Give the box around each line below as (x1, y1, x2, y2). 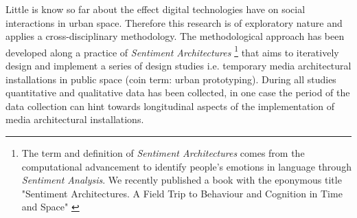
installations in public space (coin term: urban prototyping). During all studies (5, 72, 336, 86)
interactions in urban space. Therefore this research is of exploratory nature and (5, 15, 343, 30)
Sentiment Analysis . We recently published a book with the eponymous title (21, 173, 342, 187)
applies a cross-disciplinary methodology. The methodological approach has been (5, 29, 345, 43)
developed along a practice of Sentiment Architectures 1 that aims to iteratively (5, 43, 339, 59)
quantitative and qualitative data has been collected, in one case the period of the (5, 85, 350, 100)
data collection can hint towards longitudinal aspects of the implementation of (5, 98, 335, 113)
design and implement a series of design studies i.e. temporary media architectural (5, 58, 352, 73)
